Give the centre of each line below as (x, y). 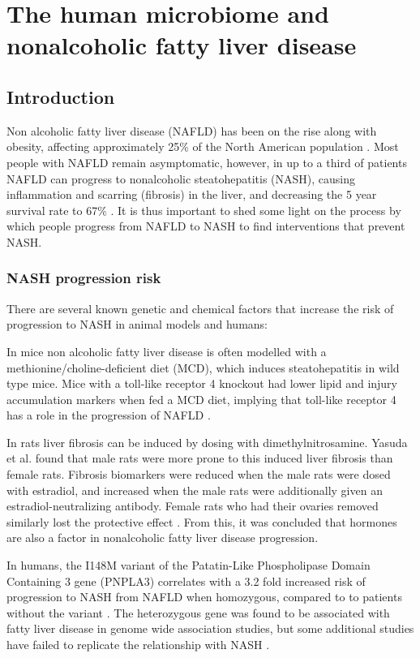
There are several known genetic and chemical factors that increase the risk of (200, 308)
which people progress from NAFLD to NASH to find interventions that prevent (206, 226)
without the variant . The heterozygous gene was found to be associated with (198, 612)
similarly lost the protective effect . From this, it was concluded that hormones (202, 521)
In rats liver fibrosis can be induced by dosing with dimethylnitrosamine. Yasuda (207, 442)
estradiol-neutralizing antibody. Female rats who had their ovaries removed (193, 506)
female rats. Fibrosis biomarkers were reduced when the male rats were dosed (199, 474)
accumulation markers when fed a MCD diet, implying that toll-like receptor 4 (201, 399)
